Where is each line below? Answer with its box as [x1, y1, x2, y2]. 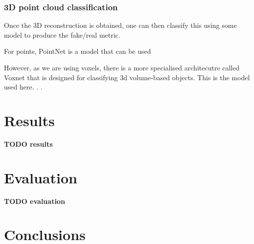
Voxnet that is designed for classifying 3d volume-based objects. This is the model [4, 72, 250, 82]
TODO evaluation [4, 196, 65, 206]
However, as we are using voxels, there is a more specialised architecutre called [4, 63, 240, 72]
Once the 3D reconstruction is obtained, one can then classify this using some [4, 20, 237, 30]
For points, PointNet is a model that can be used [4, 46, 151, 56]
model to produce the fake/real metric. [4, 29, 120, 40]
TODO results [4, 138, 53, 149]
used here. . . [4, 82, 43, 92]
